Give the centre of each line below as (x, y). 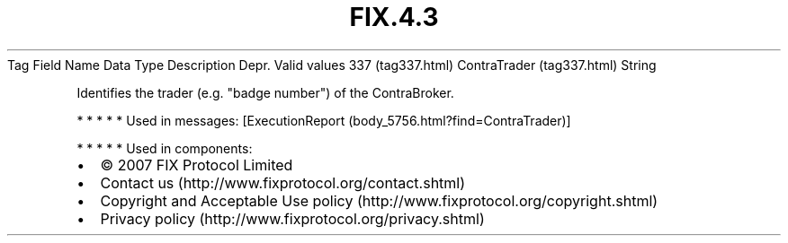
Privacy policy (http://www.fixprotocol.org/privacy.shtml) (292, 218)
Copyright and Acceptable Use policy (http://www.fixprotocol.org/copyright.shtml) (379, 200)
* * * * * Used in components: (165, 148)
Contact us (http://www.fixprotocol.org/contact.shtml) (283, 182)
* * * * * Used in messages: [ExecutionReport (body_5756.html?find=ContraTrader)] (324, 120)
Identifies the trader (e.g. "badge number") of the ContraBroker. (265, 92)
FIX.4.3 (394, 17)
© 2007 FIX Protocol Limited (197, 165)
